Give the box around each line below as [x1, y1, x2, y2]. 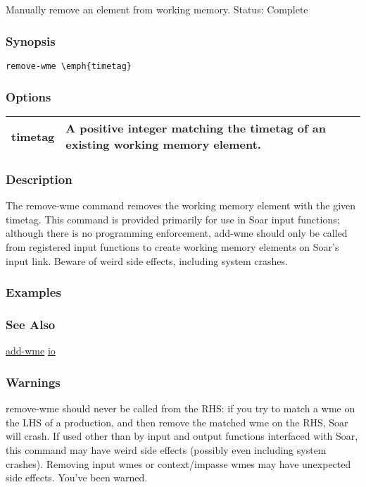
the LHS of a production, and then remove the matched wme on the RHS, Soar [6, 414, 348, 429]
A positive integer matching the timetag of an [65, 120, 326, 137]
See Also [6, 316, 56, 333]
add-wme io [6, 343, 56, 358]
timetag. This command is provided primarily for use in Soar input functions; [6, 211, 340, 226]
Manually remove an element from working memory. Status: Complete [6, 2, 308, 17]
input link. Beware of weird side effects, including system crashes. [6, 253, 288, 268]
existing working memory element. [65, 136, 261, 153]
